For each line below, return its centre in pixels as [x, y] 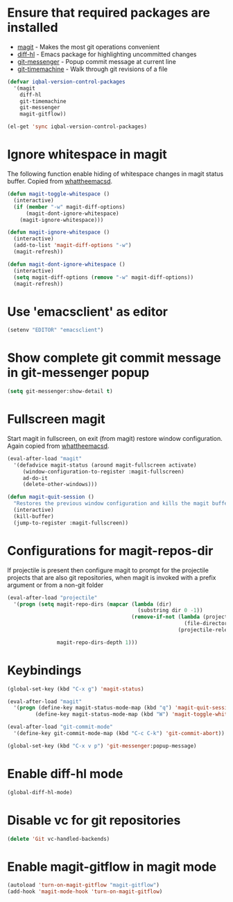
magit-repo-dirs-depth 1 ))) [97, 642]
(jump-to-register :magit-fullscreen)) [71, 523]
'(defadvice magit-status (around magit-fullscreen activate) [105, 465]
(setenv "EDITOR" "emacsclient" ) [55, 330]
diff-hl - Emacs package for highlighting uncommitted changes [107, 54]
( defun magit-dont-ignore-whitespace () [67, 264]
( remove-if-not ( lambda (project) [181, 617]
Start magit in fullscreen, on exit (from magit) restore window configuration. [115, 438]
